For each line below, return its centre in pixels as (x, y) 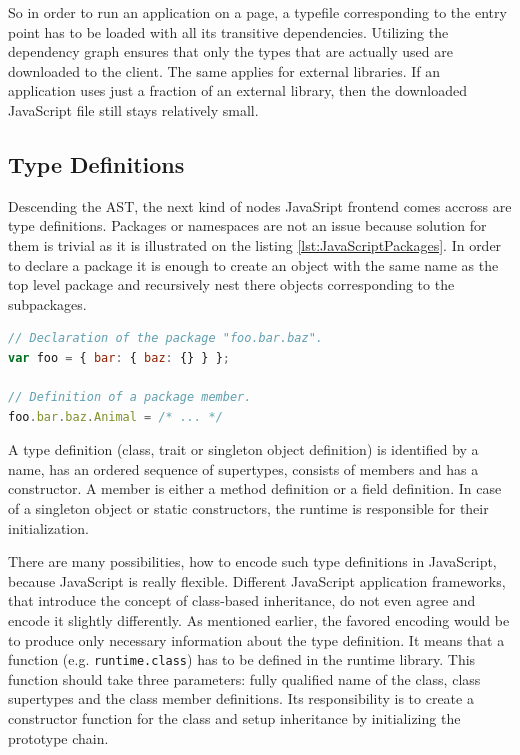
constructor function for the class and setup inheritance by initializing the (234, 718)
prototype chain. (58, 737)
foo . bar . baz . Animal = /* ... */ (115, 416)
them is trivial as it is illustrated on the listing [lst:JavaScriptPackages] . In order (255, 244)
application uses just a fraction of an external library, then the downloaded (237, 90)
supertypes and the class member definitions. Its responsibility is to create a (241, 698)
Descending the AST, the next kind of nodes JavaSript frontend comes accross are (260, 205)
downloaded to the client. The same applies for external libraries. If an (224, 70)
